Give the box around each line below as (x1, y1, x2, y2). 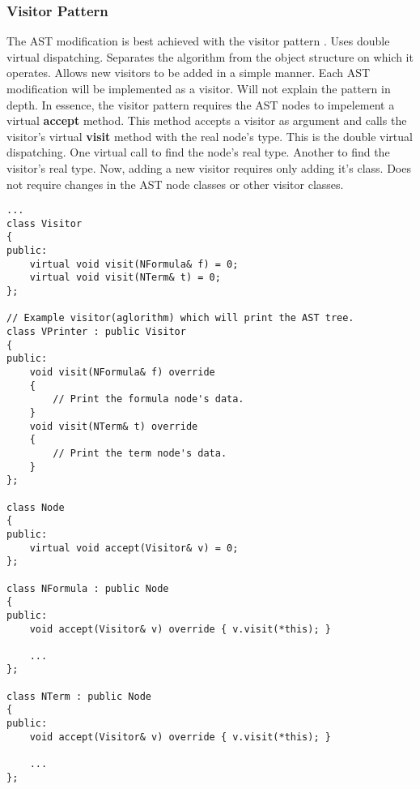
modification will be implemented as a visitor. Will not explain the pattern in (6, 80, 391, 96)
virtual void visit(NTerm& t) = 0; (29, 272, 221, 284)
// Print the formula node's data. (53, 393, 244, 405)
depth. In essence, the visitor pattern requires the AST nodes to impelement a (6, 96, 395, 113)
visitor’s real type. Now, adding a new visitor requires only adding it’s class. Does (6, 159, 411, 176)
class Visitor (6, 217, 83, 229)
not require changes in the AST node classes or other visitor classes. (6, 175, 344, 192)
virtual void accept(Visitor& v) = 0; (29, 542, 239, 554)
